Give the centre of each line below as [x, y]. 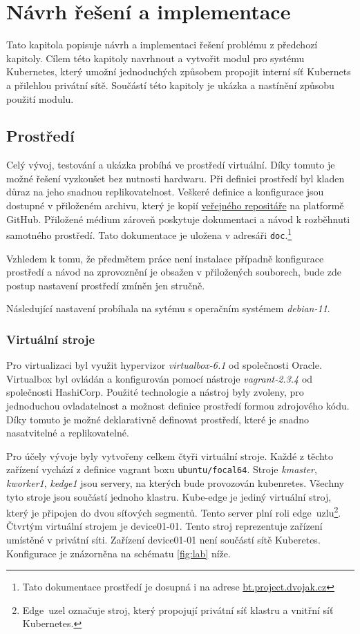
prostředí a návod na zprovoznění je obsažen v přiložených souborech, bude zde [174, 272]
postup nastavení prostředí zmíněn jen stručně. [106, 285]
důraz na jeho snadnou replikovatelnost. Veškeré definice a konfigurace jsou [165, 192]
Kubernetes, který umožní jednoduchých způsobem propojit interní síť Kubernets [179, 71]
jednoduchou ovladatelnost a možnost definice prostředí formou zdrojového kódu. [178, 405]
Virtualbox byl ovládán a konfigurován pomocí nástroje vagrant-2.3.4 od [160, 378]
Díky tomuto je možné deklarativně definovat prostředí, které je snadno [158, 419]
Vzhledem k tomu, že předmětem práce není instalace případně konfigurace [165, 258]
